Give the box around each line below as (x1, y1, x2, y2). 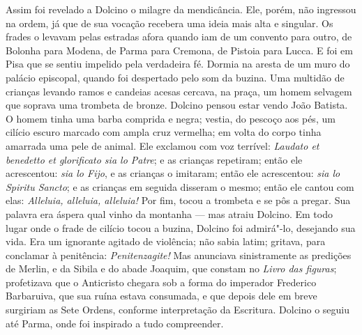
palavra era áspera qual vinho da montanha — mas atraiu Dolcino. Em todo (6, 206, 333, 221)
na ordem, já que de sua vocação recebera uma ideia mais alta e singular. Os (6, 15, 333, 30)
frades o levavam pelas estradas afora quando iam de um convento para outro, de (6, 29, 352, 44)
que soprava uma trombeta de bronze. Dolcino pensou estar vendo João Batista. (6, 98, 348, 112)
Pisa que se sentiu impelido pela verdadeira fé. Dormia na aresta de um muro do (6, 56, 350, 71)
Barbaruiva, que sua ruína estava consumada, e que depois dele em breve (6, 288, 317, 303)
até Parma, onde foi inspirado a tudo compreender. (6, 315, 224, 330)
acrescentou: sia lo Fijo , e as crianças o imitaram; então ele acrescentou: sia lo (6, 166, 340, 180)
